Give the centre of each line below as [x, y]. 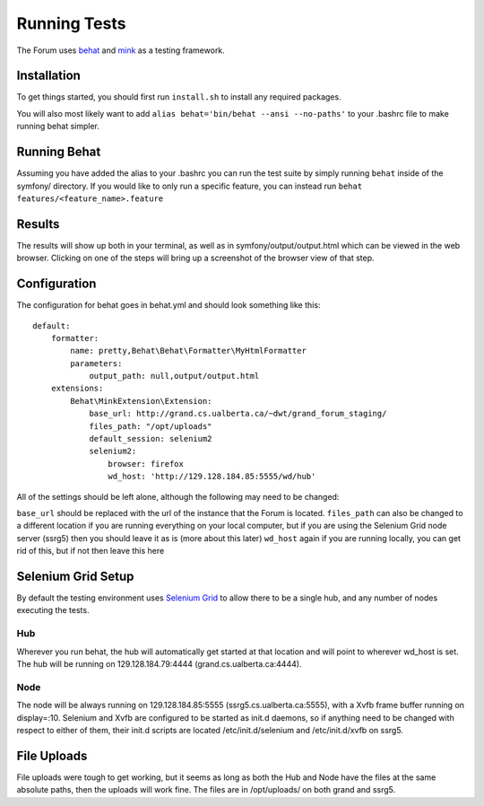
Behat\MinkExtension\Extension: [141, 401]
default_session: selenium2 [151, 439]
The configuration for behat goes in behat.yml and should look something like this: [169, 305]
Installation [48, 76]
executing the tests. [53, 610]
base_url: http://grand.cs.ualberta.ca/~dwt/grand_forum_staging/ [238, 414]
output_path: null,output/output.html [174, 376]
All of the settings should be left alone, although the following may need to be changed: [178, 496]
